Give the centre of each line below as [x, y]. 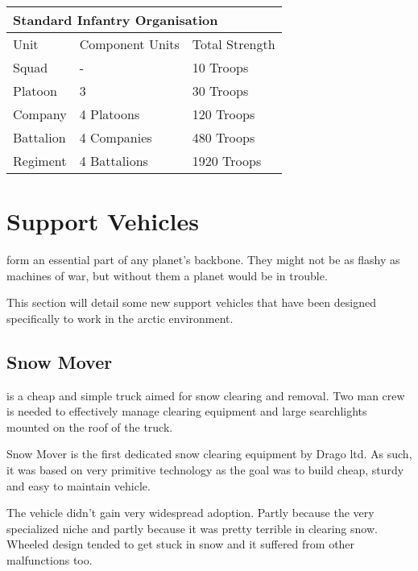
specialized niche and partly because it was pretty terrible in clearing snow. [192, 528]
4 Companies [116, 137]
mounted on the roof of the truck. [90, 426]
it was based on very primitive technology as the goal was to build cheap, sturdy [205, 470]
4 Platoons [110, 114]
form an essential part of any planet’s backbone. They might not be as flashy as [203, 260]
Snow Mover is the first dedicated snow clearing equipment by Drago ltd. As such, [209, 454]
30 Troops [220, 91]
